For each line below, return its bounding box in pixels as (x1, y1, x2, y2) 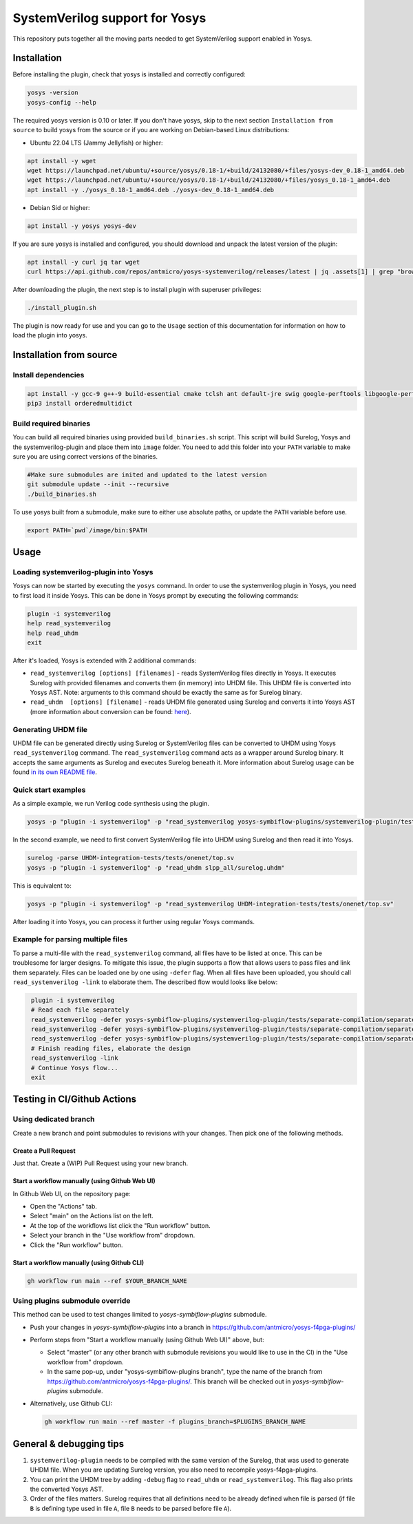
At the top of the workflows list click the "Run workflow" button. (30, 1221, 211, 1229)
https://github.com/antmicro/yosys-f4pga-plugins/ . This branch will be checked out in (47, 1377, 291, 1386)
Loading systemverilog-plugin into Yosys (12, 567, 153, 576)
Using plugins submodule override (12, 1295, 131, 1305)
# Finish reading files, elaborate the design (31, 1044, 191, 1052)
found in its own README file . (12, 768, 98, 776)
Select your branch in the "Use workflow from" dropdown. (30, 1231, 195, 1240)
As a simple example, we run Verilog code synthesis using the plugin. (12, 800, 209, 808)
